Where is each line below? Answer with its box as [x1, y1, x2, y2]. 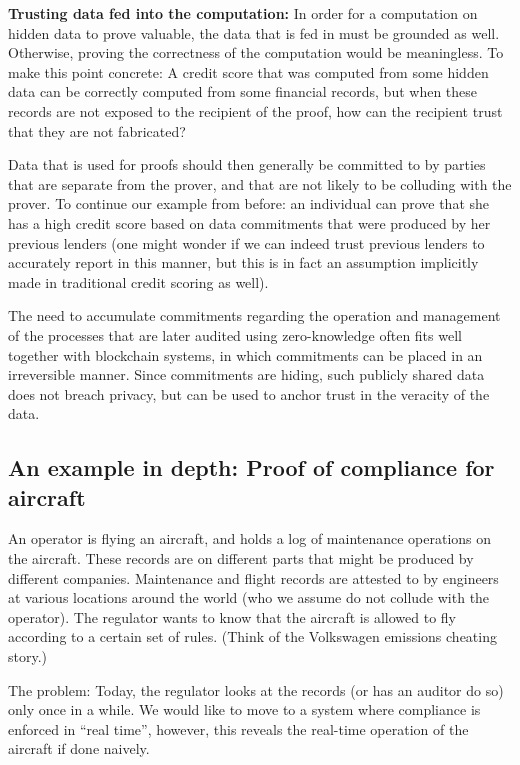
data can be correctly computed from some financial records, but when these [8, 81, 478, 102]
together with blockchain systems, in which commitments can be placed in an [8, 344, 483, 365]
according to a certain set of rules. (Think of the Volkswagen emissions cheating [8, 626, 497, 647]
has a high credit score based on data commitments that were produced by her [8, 212, 491, 233]
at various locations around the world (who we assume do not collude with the [8, 587, 490, 608]
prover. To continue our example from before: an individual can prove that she [8, 193, 490, 214]
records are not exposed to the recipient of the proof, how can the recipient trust [8, 100, 503, 121]
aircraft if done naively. [8, 738, 150, 759]
